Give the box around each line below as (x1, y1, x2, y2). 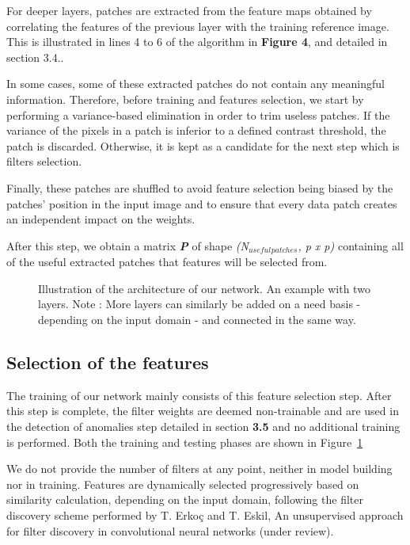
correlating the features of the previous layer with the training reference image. (6, 17, 389, 34)
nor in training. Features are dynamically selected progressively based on (6, 475, 359, 492)
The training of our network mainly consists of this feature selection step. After (6, 387, 392, 403)
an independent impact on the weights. (6, 211, 196, 227)
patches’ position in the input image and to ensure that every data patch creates (6, 195, 397, 212)
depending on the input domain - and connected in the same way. (38, 311, 356, 327)
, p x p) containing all (298, 237, 404, 253)
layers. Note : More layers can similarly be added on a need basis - (38, 295, 361, 312)
